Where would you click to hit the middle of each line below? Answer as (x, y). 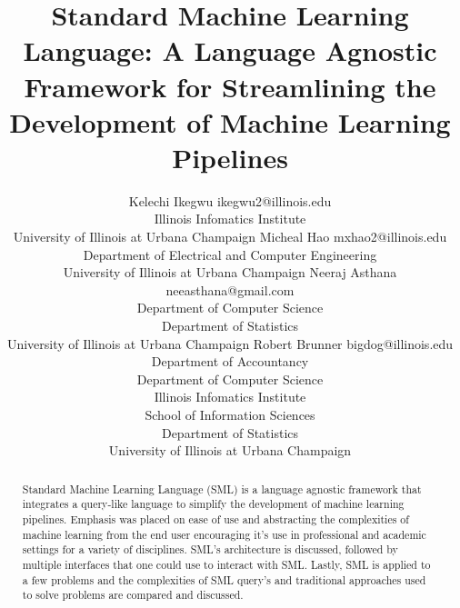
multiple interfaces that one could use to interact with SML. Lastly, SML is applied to (226, 564)
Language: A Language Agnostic (230, 50)
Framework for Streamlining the (230, 86)
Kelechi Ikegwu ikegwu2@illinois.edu (230, 200)
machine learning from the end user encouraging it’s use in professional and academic (224, 534)
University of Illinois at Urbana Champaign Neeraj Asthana (230, 272)
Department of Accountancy (230, 361)
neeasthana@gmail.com (230, 289)
